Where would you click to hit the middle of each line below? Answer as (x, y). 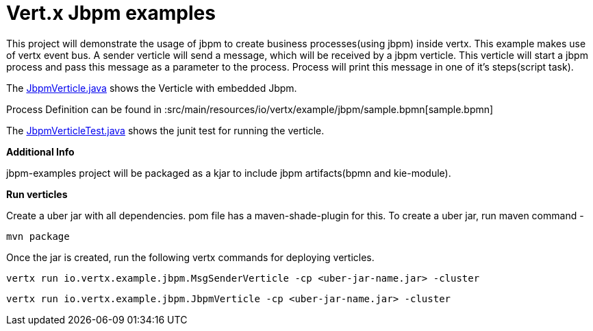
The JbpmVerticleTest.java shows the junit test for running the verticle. (165, 130)
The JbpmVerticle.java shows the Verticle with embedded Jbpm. (152, 88)
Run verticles (37, 194)
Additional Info (40, 151)
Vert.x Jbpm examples (111, 13)
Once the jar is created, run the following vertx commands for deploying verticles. (190, 257)
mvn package (38, 236)
